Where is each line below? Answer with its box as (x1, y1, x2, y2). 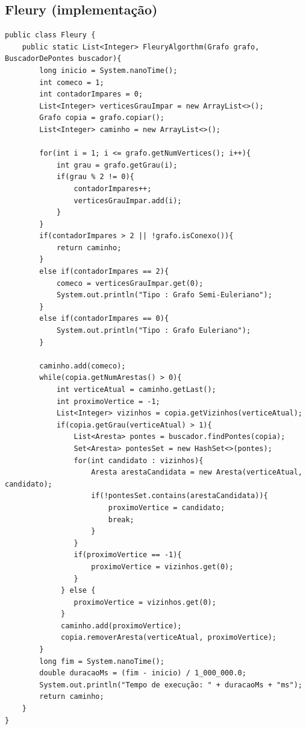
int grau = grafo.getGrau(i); (56, 160, 178, 169)
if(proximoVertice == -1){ (73, 551, 182, 560)
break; (108, 515, 134, 524)
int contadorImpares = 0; (39, 90, 143, 99)
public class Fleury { (5, 31, 96, 40)
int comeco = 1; (39, 78, 104, 87)
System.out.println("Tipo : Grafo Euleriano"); (56, 326, 251, 335)
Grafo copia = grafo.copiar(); (39, 113, 164, 122)
